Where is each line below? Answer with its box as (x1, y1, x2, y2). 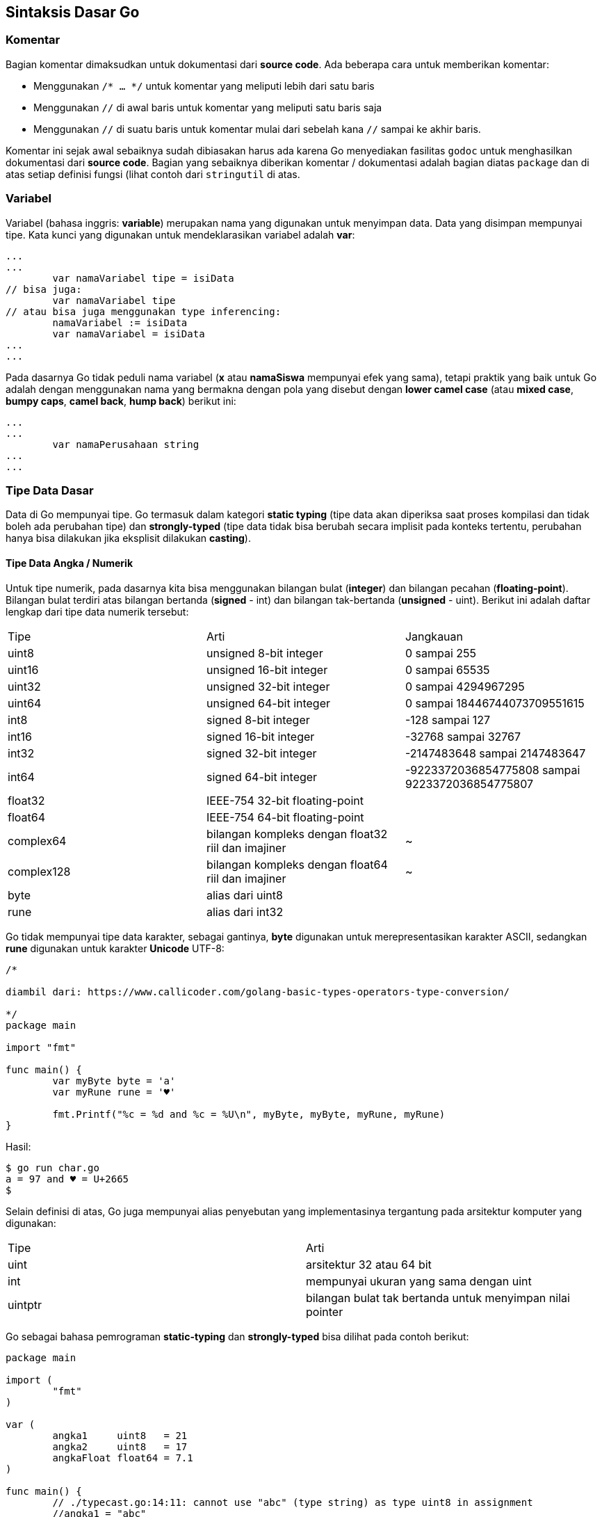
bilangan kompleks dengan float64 (206, 857, 388, 872)
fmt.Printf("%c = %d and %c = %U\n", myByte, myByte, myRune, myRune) (52, 1108, 446, 1120)
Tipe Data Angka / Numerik (6, 556, 133, 569)
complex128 (8, 864, 71, 878)
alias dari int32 (206, 904, 284, 919)
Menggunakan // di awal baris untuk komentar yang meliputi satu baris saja (33, 101, 382, 113)
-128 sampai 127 (405, 712, 491, 727)
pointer (306, 1304, 343, 1319)
